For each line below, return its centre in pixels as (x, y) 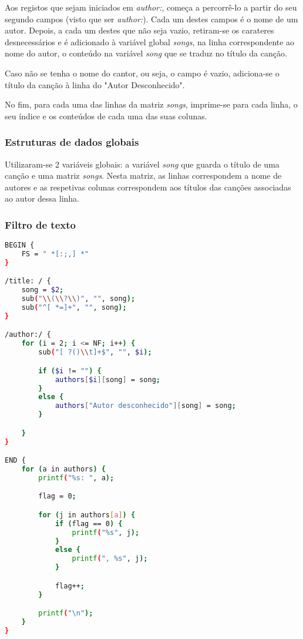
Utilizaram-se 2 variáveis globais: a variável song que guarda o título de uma (142, 164)
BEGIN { (20, 245)
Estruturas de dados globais (72, 142)
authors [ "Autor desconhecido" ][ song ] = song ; (145, 406)
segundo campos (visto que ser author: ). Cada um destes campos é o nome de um (151, 19)
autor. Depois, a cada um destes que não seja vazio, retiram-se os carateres (139, 30)
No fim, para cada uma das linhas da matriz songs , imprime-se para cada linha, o (151, 104)
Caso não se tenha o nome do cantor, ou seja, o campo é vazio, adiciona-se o (142, 73)
